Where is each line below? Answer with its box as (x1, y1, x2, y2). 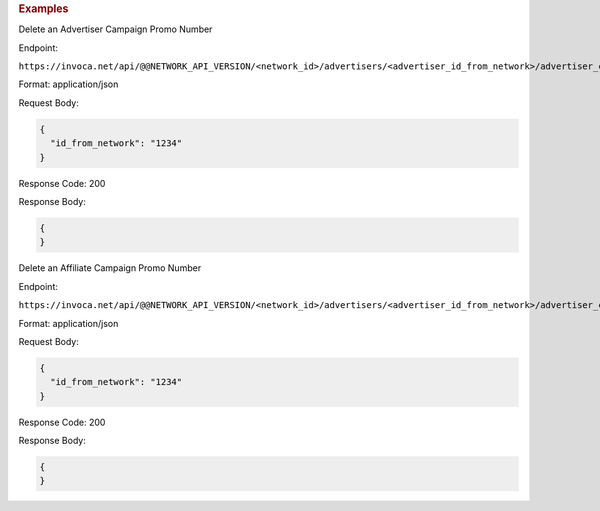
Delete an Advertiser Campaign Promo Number (18, 23, 213, 35)
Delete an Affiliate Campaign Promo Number (18, 262, 202, 274)
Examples (18, 2, 69, 15)
